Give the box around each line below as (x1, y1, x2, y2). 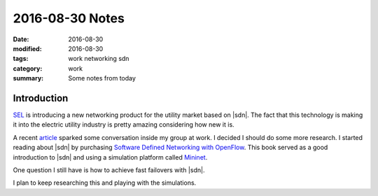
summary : (13, 74, 44, 83)
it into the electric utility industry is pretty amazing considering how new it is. (13, 120, 234, 129)
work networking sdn (68, 55, 129, 63)
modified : (13, 44, 42, 52)
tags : (13, 55, 29, 63)
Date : (13, 35, 29, 43)
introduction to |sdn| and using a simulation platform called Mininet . (13, 153, 208, 161)
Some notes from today (68, 74, 136, 83)
